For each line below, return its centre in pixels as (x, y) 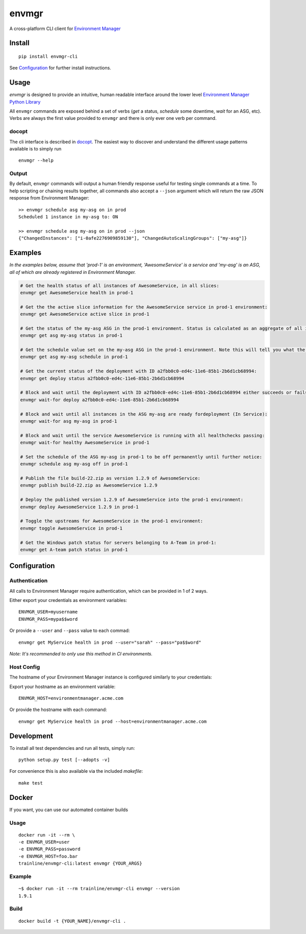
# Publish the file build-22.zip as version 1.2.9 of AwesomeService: (110, 478)
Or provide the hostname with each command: (58, 710)
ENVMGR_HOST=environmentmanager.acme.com (71, 698)
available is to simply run (35, 148)
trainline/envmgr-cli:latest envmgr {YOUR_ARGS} (80, 864)
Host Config (25, 667)
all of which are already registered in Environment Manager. (73, 272)
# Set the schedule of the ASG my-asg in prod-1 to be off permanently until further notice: (141, 457)
